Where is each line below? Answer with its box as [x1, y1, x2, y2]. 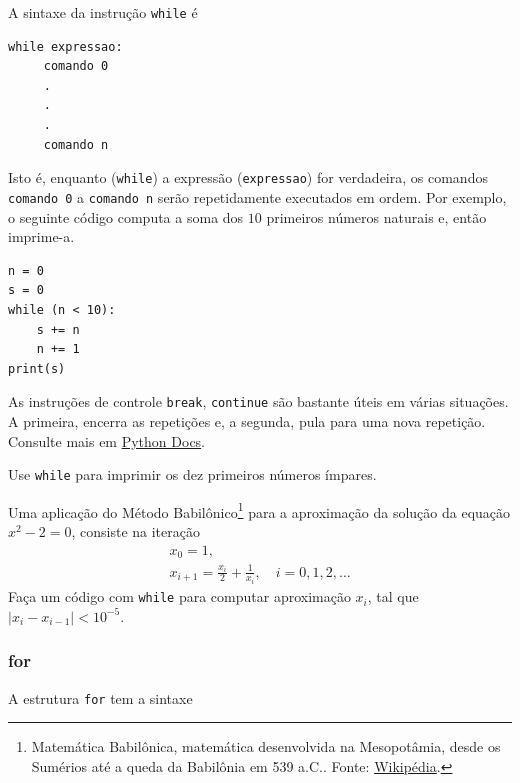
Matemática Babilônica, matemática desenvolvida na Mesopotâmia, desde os [31, 736, 501, 757]
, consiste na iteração [71, 521, 200, 542]
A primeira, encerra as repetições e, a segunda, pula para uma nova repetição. [8, 410, 486, 431]
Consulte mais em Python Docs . [8, 430, 206, 451]
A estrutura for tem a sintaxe [8, 687, 193, 708]
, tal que [367, 586, 419, 607]
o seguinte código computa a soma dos [8, 206, 244, 227]
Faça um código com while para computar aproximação [8, 586, 351, 607]
